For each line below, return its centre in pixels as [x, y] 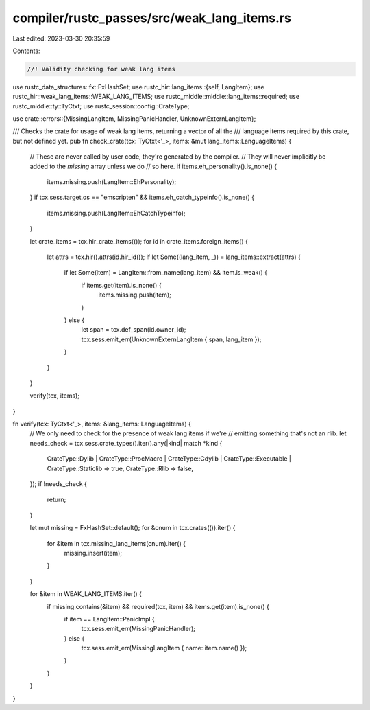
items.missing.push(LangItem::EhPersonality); [112, 182]
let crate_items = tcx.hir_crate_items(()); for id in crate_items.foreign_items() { [139, 241]
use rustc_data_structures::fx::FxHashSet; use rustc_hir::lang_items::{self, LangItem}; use [138, 87]
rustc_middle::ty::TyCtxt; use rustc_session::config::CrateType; [101, 106]
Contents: [26, 51]
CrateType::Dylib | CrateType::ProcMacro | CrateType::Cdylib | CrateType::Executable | [169, 459]
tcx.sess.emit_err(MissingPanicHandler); [138, 629]
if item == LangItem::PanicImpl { [110, 619]
